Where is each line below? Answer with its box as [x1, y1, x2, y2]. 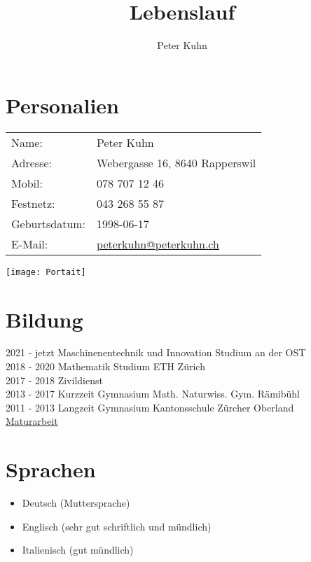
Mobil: [11, 174, 43, 191]
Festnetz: [11, 195, 55, 211]
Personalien [6, 90, 120, 119]
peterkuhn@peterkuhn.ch [97, 235, 219, 252]
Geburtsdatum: [11, 215, 86, 232]
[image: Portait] [6, 267, 86, 277]
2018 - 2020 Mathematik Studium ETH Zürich [6, 359, 205, 374]
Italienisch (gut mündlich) [22, 542, 134, 557]
